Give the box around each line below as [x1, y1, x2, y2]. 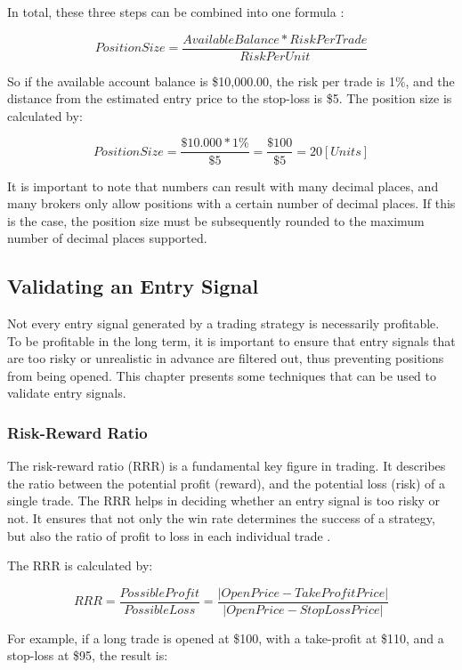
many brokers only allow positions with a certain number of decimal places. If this [7, 194, 456, 213]
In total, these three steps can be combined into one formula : [7, 3, 344, 20]
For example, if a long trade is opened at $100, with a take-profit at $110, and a [7, 628, 444, 647]
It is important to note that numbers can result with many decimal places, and [7, 176, 439, 195]
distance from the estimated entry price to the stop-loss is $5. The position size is [7, 89, 452, 108]
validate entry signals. [7, 383, 126, 402]
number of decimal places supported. [7, 229, 207, 247]
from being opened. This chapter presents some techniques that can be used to [7, 366, 436, 384]
